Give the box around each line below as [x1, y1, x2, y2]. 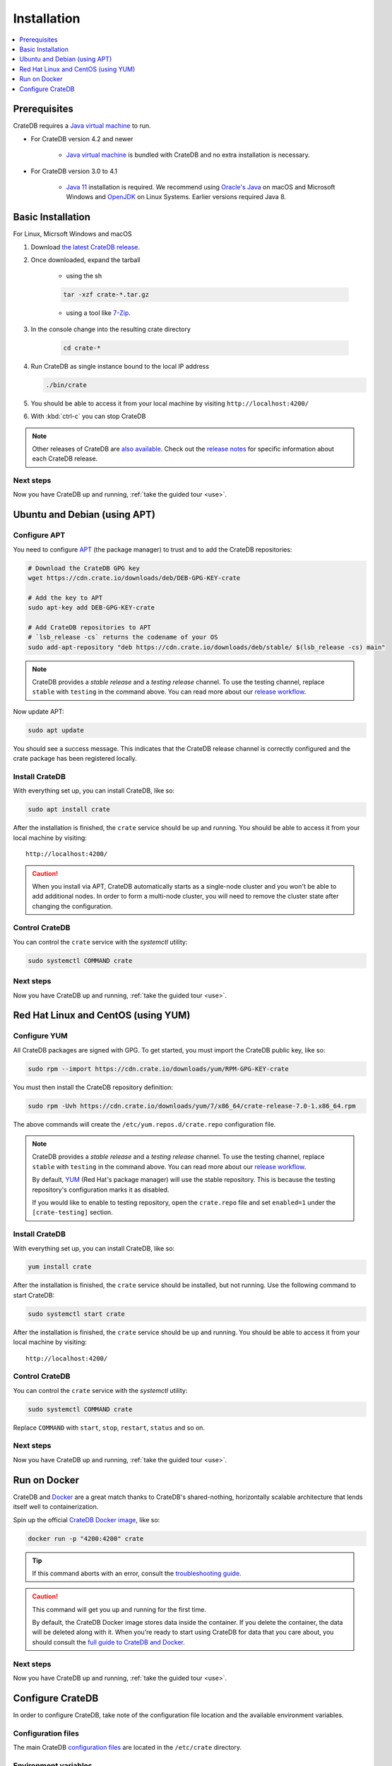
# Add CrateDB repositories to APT [28, 623, 151, 632]
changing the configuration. [32, 901, 113, 911]
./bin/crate [45, 381, 88, 389]
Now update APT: [13, 707, 65, 716]
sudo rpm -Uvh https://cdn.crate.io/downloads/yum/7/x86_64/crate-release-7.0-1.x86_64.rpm [28, 1102, 356, 1110]
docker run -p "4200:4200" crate [28, 1534, 144, 1543]
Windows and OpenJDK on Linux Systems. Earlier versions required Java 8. [66, 193, 286, 201]
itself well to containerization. [13, 1503, 99, 1511]
